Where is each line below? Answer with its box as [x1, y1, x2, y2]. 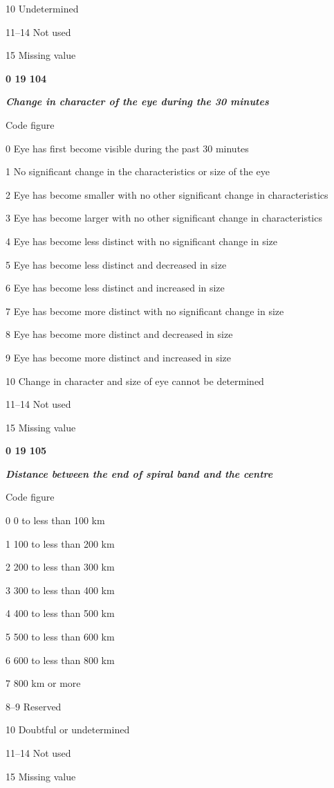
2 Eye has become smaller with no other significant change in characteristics [6, 187, 328, 202]
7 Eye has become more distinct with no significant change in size [6, 303, 284, 318]
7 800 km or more [6, 676, 81, 690]
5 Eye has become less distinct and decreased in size [6, 257, 227, 271]
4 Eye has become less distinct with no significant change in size [6, 233, 277, 248]
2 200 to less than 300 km [6, 559, 115, 574]
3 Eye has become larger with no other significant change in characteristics [6, 211, 322, 225]
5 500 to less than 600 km [6, 629, 115, 644]
